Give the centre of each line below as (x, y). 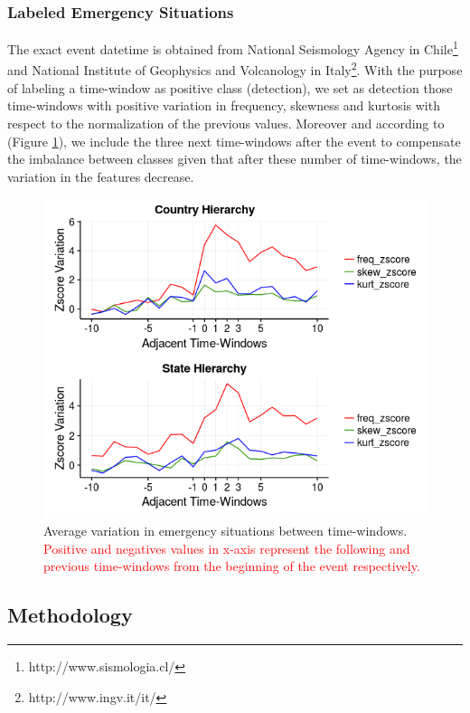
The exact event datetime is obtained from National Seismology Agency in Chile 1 (233, 48)
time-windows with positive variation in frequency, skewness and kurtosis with (224, 105)
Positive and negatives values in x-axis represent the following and (227, 548)
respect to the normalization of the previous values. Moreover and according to (226, 123)
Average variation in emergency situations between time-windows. (226, 531)
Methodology (70, 615)
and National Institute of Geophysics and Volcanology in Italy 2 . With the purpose (235, 69)
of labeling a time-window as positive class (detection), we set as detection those (230, 87)
